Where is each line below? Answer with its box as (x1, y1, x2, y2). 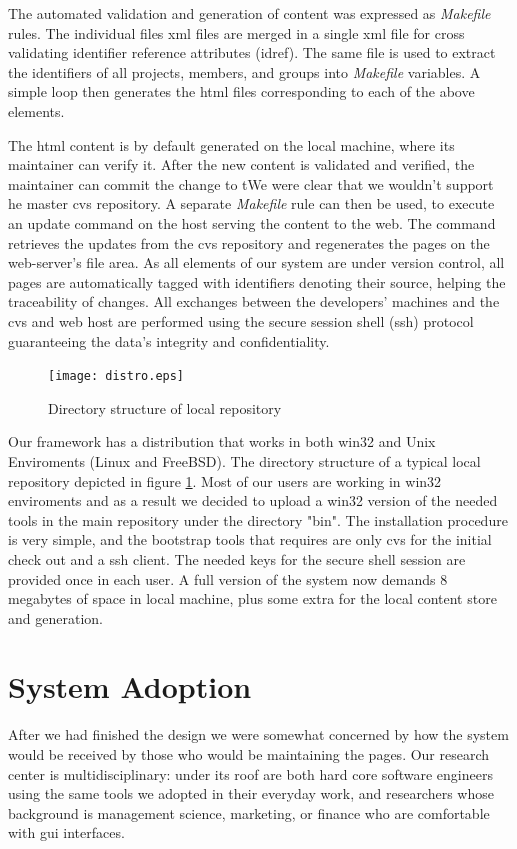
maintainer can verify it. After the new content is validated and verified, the (8, 154, 475, 175)
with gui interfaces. (8, 822, 125, 843)
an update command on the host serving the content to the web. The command (8, 212, 496, 233)
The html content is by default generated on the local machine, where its (8, 134, 455, 155)
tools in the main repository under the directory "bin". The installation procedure (8, 509, 508, 530)
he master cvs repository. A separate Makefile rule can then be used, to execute (8, 193, 495, 214)
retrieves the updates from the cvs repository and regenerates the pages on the (8, 232, 490, 253)
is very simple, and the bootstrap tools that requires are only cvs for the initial (8, 529, 492, 550)
